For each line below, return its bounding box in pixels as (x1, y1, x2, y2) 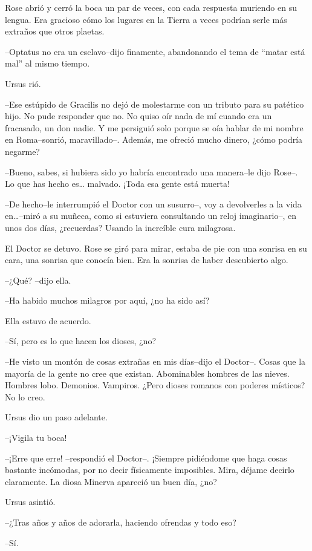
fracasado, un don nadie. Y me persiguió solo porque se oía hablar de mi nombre (5, 121, 304, 134)
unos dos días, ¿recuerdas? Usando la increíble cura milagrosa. (5, 221, 236, 233)
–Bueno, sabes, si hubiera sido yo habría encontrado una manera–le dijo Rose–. (5, 165, 298, 178)
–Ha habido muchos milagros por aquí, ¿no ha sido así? (5, 294, 210, 307)
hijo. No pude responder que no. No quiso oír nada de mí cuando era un (5, 109, 272, 122)
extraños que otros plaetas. (5, 25, 105, 37)
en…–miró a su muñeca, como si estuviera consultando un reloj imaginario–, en (5, 209, 296, 222)
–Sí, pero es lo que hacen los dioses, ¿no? (5, 334, 156, 347)
